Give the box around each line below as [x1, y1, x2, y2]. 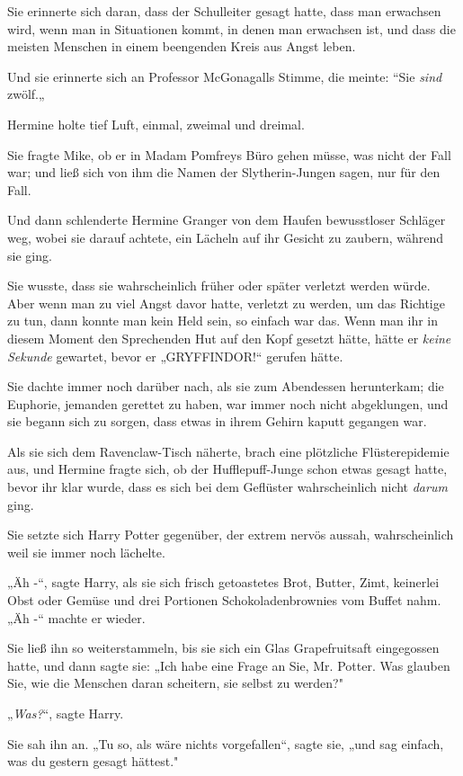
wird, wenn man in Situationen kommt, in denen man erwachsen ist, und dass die [7, 19, 456, 38]
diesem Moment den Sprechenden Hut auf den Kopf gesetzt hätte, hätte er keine [7, 328, 451, 347]
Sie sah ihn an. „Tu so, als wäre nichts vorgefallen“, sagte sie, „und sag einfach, [7, 734, 444, 753]
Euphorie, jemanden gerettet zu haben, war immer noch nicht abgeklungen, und [7, 394, 449, 413]
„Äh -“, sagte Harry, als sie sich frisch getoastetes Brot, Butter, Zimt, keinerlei [7, 573, 440, 592]
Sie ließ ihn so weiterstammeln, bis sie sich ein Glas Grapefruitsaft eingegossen [7, 638, 440, 657]
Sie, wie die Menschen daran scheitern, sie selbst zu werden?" [7, 673, 343, 692]
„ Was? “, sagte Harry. [7, 704, 124, 722]
